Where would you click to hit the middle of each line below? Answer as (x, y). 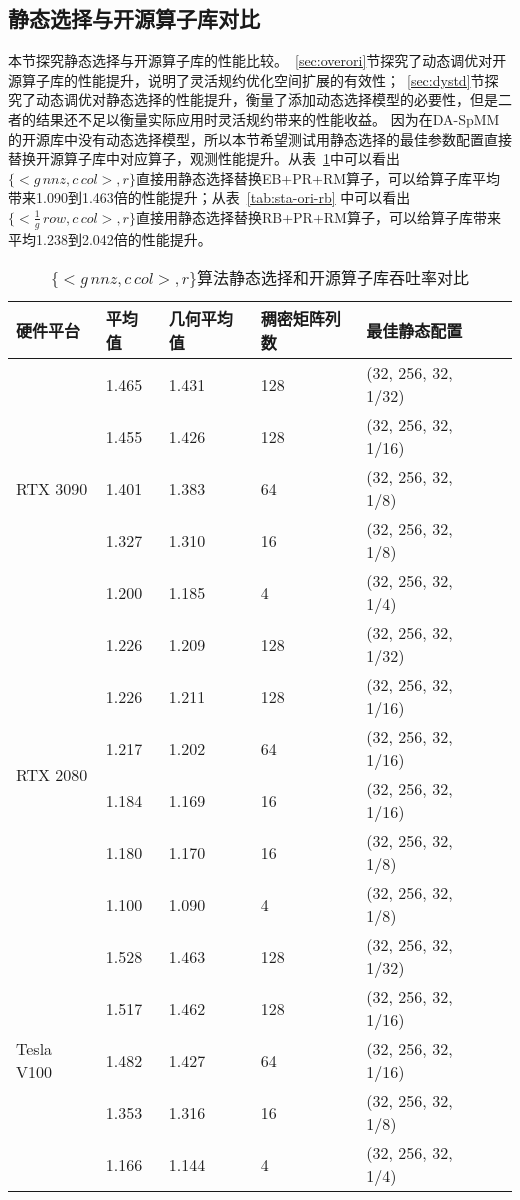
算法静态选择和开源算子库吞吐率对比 (333, 278)
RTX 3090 (52, 488)
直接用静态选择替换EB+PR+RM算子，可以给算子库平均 (318, 177)
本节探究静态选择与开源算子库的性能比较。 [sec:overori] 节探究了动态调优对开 (257, 60)
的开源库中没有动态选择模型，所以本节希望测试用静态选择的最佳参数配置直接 (260, 138)
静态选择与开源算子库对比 (134, 18)
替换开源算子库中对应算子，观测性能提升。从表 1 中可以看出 (204, 158)
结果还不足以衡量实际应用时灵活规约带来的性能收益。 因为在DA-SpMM (267, 118)
